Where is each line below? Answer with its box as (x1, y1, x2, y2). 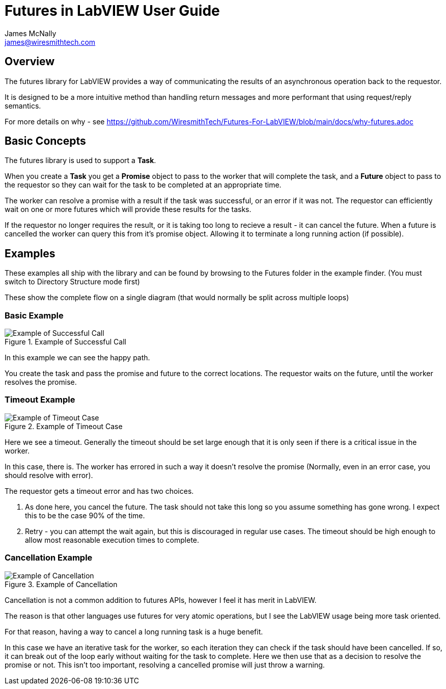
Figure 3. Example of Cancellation (5, 579, 118, 589)
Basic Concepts (5, 135, 86, 148)
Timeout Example (5, 394, 75, 405)
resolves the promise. (5, 378, 77, 387)
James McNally (5, 29, 57, 38)
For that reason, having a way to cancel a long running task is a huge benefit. (5, 627, 263, 636)
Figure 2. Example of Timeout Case (5, 421, 123, 431)
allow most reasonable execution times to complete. (25, 535, 200, 544)
